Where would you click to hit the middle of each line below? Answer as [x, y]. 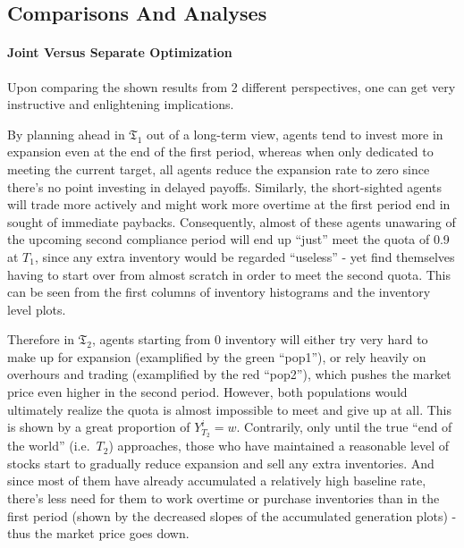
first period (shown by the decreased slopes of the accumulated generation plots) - [232, 515]
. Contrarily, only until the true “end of [344, 427]
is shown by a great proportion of [99, 427]
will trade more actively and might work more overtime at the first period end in [229, 204]
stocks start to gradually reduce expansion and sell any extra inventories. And [221, 463]
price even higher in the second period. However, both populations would [207, 392]
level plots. [37, 309]
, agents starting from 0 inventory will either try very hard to [260, 339]
